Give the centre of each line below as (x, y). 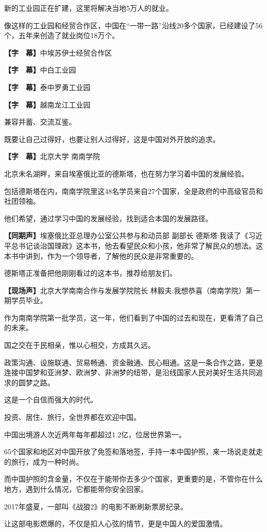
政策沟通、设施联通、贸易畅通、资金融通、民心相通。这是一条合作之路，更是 (133, 362)
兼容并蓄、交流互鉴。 (40, 122)
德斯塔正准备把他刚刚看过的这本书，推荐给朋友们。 (90, 273)
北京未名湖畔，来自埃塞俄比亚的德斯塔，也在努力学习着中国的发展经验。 (126, 173)
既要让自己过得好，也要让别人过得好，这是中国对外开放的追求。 (112, 139)
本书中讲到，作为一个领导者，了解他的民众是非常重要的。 (101, 255)
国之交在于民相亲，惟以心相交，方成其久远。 (80, 345)
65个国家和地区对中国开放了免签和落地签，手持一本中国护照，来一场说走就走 (133, 451)
